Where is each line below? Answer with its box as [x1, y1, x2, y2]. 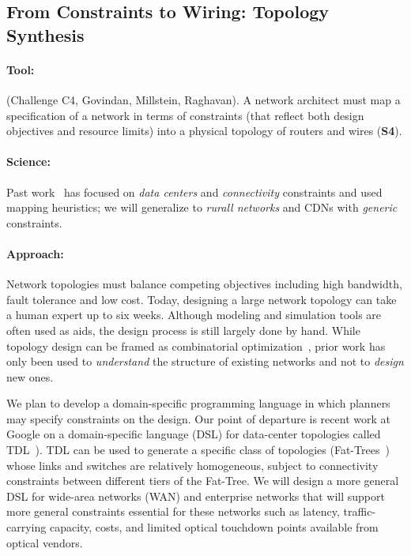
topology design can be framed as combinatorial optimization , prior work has [6, 337, 386, 354]
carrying [6, 519, 47, 535]
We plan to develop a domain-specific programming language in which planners [6, 395, 390, 411]
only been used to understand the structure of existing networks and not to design [6, 353, 404, 370]
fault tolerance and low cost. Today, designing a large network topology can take [6, 291, 397, 307]
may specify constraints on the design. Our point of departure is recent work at [6, 410, 390, 426]
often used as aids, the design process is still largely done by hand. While [6, 321, 360, 338]
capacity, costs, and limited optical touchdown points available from [49, 519, 379, 535]
